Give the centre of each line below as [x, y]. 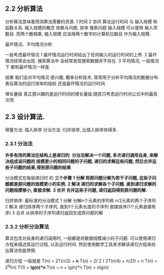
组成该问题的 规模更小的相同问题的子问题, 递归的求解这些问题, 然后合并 [81, 161]
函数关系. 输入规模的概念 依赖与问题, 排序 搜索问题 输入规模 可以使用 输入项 [81, 27]
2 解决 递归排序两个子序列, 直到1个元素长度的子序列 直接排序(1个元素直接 [78, 206]
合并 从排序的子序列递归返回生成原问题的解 [59, 213]
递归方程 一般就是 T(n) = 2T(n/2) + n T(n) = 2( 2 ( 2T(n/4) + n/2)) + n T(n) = [81, 261]
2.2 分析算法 [24, 9]
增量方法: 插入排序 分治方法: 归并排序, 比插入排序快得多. [61, 129]
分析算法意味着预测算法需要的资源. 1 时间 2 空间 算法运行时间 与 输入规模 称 [81, 22]
